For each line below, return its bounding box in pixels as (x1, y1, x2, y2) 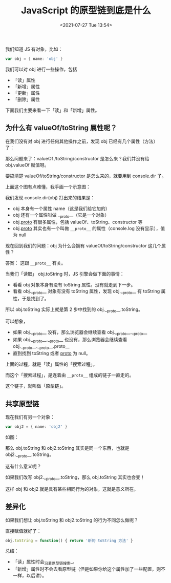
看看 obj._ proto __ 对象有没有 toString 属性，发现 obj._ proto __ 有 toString (12, 288, 160, 296)
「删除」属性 (12, 96, 40, 102)
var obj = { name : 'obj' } (5, 56, 63, 61)
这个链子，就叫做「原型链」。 (5, 383, 66, 389)
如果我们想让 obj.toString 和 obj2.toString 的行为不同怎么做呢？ (5, 517, 139, 523)
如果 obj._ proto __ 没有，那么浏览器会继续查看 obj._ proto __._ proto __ (12, 329, 147, 336)
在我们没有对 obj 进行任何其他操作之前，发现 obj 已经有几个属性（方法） (5, 138, 158, 144)
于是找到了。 (22, 296, 49, 302)
